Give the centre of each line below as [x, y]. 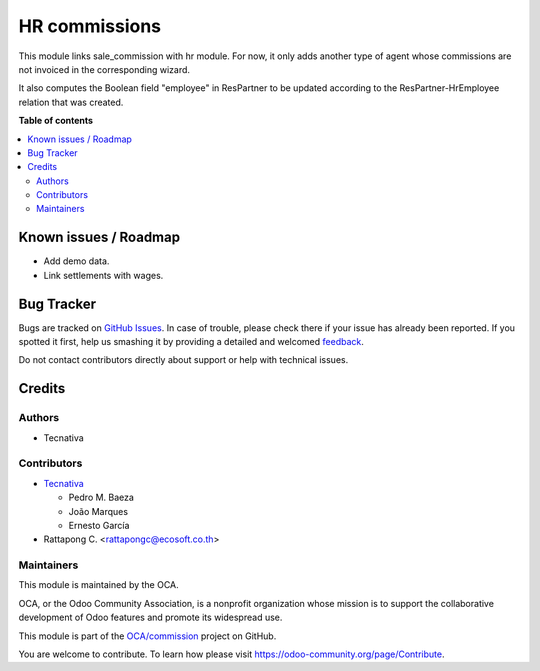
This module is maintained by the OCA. [98, 585]
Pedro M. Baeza [101, 497]
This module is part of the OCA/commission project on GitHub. [147, 636]
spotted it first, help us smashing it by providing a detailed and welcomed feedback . [191, 342]
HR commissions [90, 26]
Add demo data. [76, 261]
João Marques [98, 511]
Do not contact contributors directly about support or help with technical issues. [183, 360]
